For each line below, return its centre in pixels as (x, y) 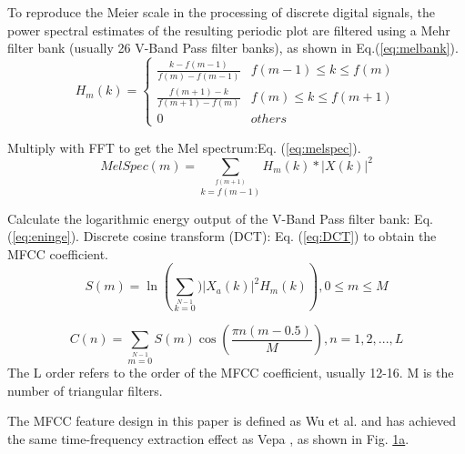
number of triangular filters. (85, 390)
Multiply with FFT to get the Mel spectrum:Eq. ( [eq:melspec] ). (184, 147)
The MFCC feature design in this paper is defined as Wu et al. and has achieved (232, 421)
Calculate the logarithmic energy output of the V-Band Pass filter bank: (209, 218)
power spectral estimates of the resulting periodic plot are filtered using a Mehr (229, 30)
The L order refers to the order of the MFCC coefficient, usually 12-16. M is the (231, 373)
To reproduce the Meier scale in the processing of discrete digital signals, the (222, 12)
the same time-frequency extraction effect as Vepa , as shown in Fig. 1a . (208, 438)
